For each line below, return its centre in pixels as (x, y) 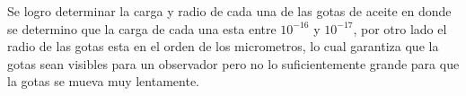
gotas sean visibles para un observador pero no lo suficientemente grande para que (233, 63)
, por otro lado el (400, 28)
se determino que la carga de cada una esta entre (142, 28)
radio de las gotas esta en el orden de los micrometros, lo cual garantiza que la (223, 46)
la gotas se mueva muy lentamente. (103, 81)
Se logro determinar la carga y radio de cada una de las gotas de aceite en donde (229, 11)
